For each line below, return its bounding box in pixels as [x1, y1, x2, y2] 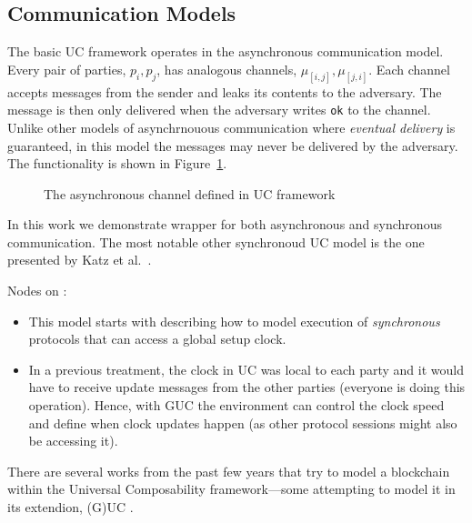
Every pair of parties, [7, 59, 126, 78]
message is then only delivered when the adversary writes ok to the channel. [7, 100, 431, 119]
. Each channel [368, 59, 450, 78]
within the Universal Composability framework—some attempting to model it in [7, 479, 456, 498]
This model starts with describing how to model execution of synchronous [28, 311, 440, 330]
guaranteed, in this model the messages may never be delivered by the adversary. [7, 136, 458, 155]
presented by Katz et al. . [7, 250, 152, 269]
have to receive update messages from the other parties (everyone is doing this [28, 377, 466, 397]
